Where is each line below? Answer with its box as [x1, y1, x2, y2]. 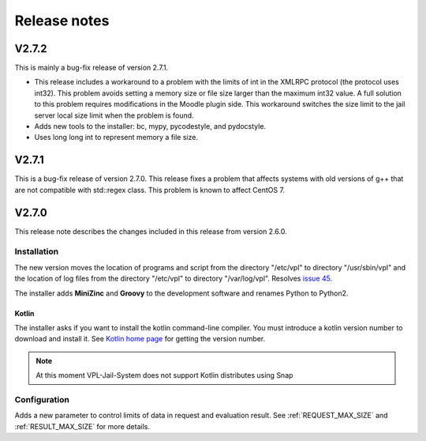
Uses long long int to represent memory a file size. [34, 133, 199, 142]
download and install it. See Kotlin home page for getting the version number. [14, 334, 266, 344]
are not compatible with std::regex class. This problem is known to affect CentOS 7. [14, 185, 286, 194]
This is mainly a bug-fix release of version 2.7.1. [14, 63, 169, 73]
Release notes [14, 12, 110, 29]
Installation [14, 246, 59, 257]
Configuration [14, 394, 70, 405]
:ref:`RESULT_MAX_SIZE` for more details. [14, 421, 150, 431]
